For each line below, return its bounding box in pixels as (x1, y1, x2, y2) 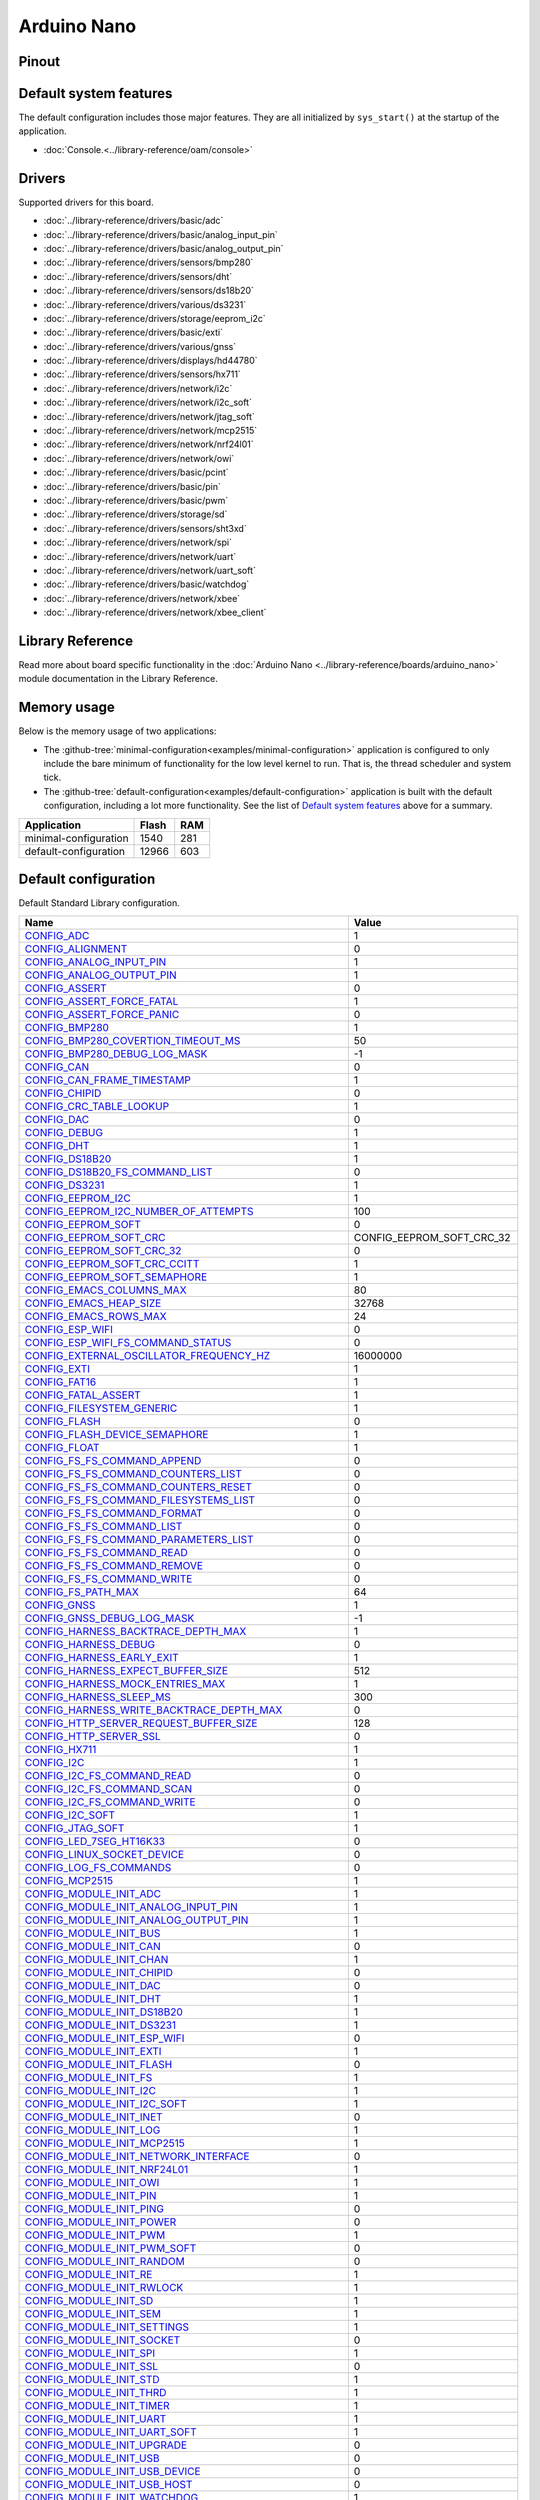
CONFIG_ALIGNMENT (24, 941, 128, 955)
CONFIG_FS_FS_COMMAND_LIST (24, 1519, 183, 1533)
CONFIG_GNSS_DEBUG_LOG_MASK (24, 1611, 195, 1625)
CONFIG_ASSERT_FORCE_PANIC (24, 1007, 180, 1021)
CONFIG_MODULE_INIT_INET (24, 2110, 164, 2124)
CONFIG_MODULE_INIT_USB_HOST (24, 2477, 193, 2491)
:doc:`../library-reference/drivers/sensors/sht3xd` (43, 522, 247, 534)
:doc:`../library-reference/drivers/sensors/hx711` (43, 368, 242, 380)
